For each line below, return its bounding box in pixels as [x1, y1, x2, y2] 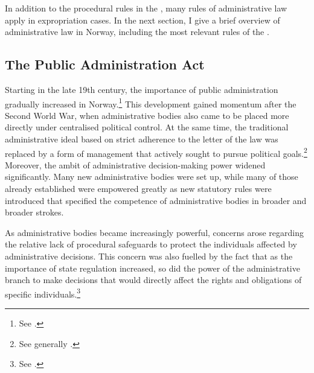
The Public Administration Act [5, 55, 205, 74]
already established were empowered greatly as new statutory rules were [5, 182, 272, 195]
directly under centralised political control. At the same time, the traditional [5, 121, 289, 133]
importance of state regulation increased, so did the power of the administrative [5, 261, 300, 274]
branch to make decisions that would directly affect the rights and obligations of [5, 273, 302, 286]
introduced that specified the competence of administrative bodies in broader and [5, 194, 307, 206]
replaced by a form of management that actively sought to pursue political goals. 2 [5, 145, 307, 159]
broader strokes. [5, 206, 64, 218]
